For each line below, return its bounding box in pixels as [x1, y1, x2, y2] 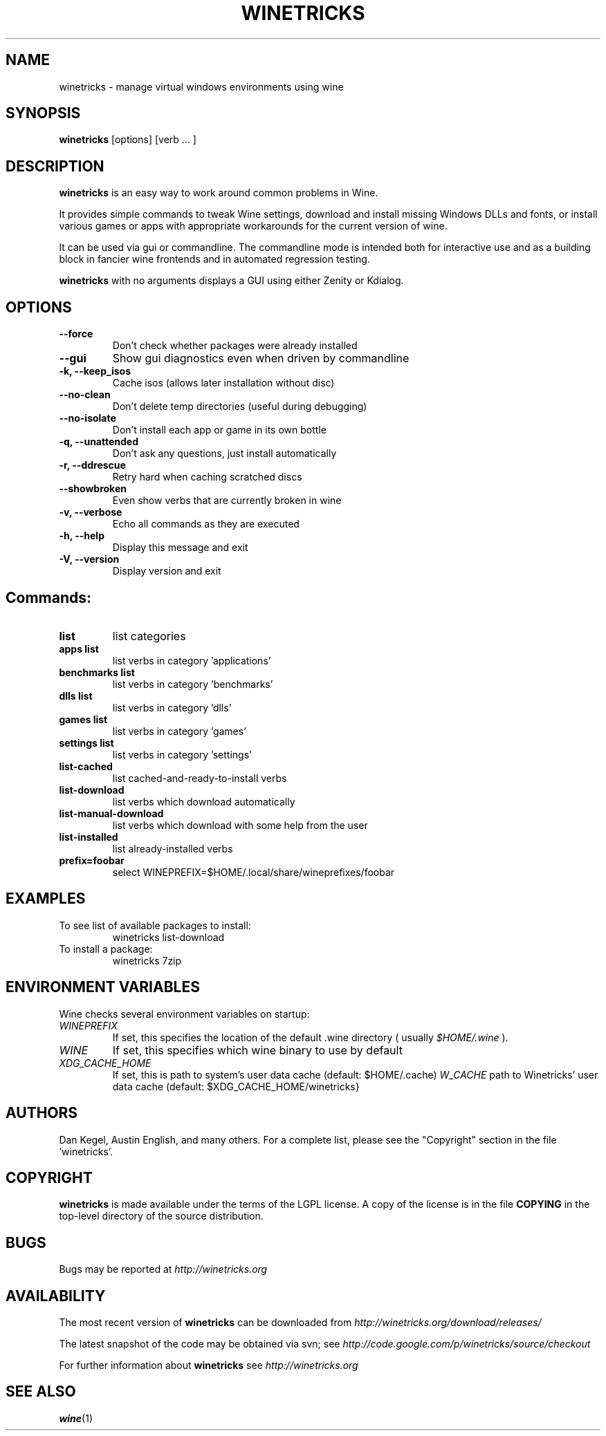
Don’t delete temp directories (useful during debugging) [112, 400, 367, 413]
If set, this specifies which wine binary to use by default [112, 1043, 403, 1057]
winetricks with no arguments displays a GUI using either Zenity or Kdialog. [59, 274, 404, 287]
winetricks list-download [112, 931, 225, 943]
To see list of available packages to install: [59, 919, 251, 931]
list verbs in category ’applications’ [112, 654, 271, 666]
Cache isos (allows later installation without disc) [112, 377, 335, 389]
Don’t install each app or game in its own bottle [112, 424, 327, 436]
